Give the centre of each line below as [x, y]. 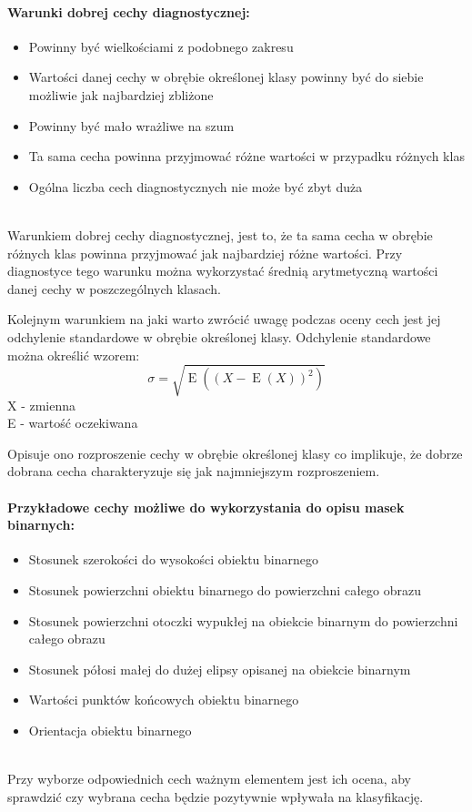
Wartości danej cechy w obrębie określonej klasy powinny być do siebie [226, 77]
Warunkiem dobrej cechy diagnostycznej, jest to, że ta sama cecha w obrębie [220, 234]
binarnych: [41, 525]
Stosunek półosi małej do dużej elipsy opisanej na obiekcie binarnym [220, 669]
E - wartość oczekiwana [73, 423]
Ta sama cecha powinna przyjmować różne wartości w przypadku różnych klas [246, 156]
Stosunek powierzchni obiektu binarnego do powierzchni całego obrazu [225, 590]
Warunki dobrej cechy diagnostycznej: [129, 11]
